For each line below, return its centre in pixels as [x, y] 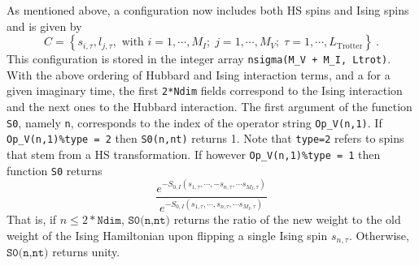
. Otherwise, [379, 235]
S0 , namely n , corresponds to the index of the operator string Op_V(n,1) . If [194, 122]
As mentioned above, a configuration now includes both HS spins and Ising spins [208, 10]
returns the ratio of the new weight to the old [287, 219]
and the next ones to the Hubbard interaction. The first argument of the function [209, 107]
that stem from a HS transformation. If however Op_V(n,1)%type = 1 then [194, 154]
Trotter [349, 46]
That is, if [32, 219]
